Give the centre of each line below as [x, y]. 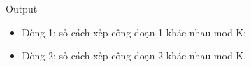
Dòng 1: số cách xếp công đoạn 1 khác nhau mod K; [134, 32]
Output [22, 8]
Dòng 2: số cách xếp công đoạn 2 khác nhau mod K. [134, 55]
